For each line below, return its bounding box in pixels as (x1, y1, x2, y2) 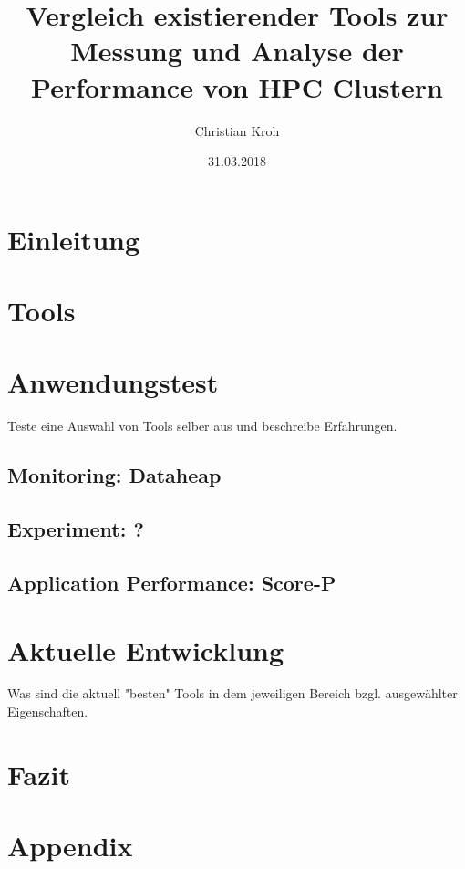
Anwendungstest (7, 363, 219, 401)
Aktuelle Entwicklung (7, 631, 284, 668)
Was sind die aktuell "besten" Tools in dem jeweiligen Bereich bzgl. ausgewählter (7, 684, 458, 703)
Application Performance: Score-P (7, 568, 336, 596)
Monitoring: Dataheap (7, 461, 222, 489)
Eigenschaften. (7, 702, 88, 721)
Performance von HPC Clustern (31, 68, 443, 105)
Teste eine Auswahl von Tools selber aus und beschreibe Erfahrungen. (7, 416, 398, 435)
